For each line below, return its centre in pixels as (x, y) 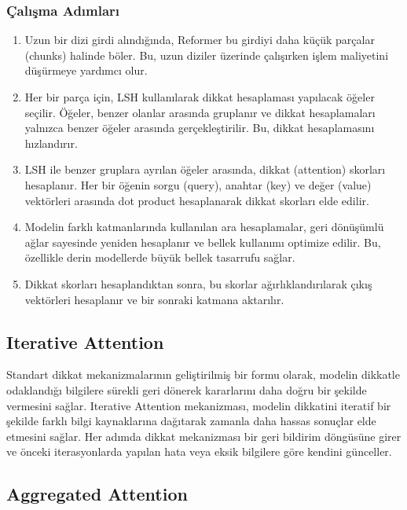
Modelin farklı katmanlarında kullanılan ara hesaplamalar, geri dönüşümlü (204, 227)
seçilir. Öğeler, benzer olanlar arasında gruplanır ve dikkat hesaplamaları (200, 112)
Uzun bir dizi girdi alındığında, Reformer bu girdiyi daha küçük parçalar (200, 40)
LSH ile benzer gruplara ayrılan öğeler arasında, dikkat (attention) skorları (205, 169)
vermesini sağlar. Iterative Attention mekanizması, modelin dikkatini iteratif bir (199, 405)
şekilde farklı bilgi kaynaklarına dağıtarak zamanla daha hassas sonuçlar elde (191, 421)
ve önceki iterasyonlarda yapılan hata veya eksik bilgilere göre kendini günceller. (199, 451)
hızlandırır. (51, 143)
